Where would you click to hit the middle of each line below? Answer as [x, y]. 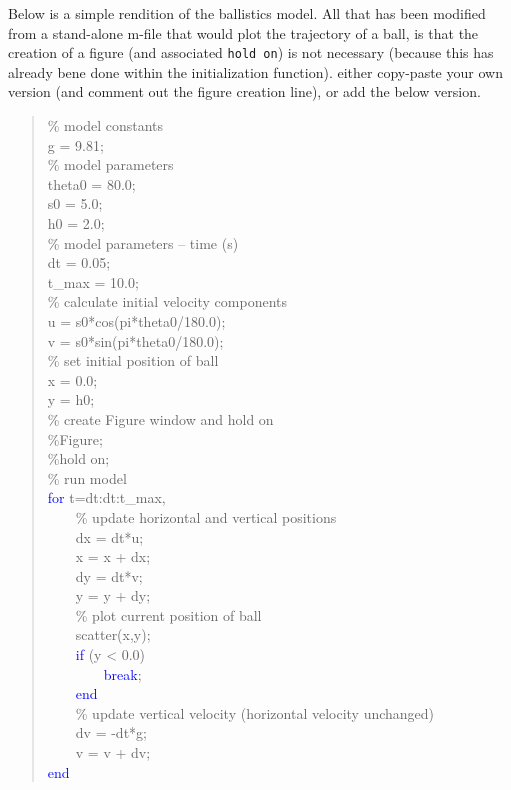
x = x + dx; [113, 556]
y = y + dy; [113, 595]
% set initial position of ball [133, 360]
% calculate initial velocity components [167, 301]
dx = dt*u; [109, 536]
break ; [122, 673]
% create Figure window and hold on [160, 418]
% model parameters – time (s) [143, 242]
